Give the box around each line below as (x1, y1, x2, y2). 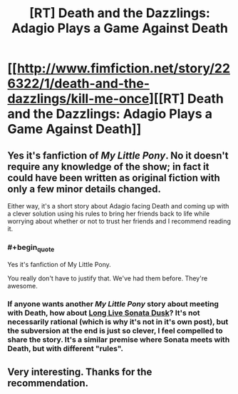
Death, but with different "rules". (7, 344, 123, 354)
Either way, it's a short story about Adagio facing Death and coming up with (7, 202, 229, 210)
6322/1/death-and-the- (7, 76, 150, 92)
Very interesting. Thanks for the (7, 365, 152, 378)
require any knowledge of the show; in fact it (7, 161, 209, 173)
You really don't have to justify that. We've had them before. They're (7, 273, 208, 283)
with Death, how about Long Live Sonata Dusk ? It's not (7, 308, 200, 318)
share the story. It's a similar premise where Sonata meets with (7, 335, 230, 345)
